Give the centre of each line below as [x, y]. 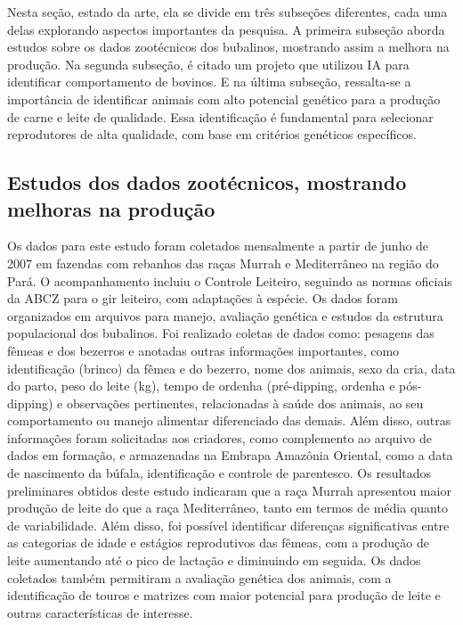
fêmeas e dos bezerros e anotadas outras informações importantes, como [203, 350]
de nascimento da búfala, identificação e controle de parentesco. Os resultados [219, 473]
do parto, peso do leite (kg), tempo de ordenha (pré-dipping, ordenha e [201, 386]
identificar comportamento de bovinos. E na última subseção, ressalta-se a [209, 82]
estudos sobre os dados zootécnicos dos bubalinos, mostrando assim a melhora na [228, 47]
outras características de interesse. [100, 612]
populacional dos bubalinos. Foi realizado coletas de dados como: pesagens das [221, 333]
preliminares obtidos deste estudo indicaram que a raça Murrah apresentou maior [229, 490]
